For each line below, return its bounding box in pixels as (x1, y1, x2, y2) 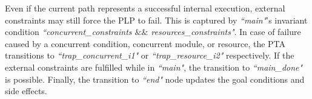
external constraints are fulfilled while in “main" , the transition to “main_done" (5, 60, 303, 73)
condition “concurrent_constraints (5, 25, 132, 38)
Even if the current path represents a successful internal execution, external (5, 2, 285, 14)
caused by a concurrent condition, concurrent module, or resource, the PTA (5, 37, 286, 49)
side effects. (5, 85, 47, 97)
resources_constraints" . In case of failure (151, 25, 301, 38)
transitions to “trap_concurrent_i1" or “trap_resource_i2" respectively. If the (5, 49, 294, 62)
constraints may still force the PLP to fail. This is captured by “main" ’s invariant (5, 13, 308, 26)
